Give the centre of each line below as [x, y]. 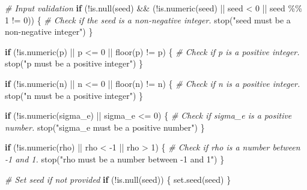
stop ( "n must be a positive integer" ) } [74, 95]
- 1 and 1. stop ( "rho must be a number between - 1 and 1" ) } [115, 159]
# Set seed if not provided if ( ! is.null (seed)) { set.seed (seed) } [118, 179]
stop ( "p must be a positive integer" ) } [74, 63]
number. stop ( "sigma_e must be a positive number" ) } [105, 127]
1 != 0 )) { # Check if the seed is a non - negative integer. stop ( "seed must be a [148, 19]
